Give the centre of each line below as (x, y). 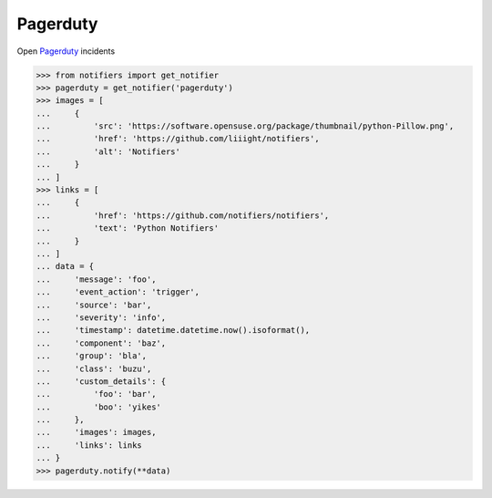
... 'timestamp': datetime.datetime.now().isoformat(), (173, 330)
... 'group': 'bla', (92, 356)
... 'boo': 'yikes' (98, 407)
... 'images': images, (96, 432)
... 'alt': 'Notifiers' (108, 151)
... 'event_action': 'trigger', (118, 292)
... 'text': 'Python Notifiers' (127, 228)
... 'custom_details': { (101, 381)
